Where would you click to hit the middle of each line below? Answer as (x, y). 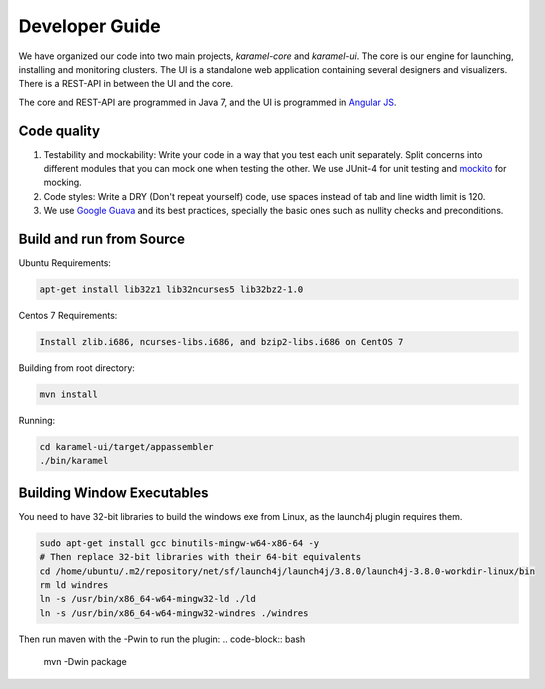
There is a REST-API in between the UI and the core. (126, 84)
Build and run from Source (101, 239)
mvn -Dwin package (85, 662)
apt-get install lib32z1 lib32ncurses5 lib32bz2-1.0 (171, 289)
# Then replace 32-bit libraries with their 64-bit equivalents (200, 557)
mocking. (62, 182)
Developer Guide (89, 26)
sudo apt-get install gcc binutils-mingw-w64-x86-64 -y (179, 543)
